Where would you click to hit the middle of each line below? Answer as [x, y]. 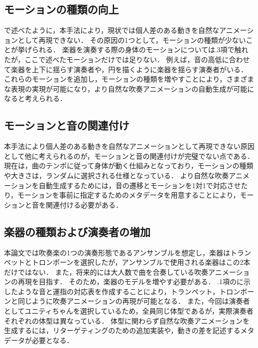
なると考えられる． [35, 98]
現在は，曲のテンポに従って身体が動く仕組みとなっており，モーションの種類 [129, 166]
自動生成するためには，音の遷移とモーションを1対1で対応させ [140, 185]
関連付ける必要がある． [84, 204]
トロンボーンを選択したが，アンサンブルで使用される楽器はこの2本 [141, 262]
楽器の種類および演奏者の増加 [77, 231]
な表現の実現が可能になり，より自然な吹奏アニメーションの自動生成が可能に [129, 88]
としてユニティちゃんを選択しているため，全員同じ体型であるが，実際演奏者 [129, 311]
